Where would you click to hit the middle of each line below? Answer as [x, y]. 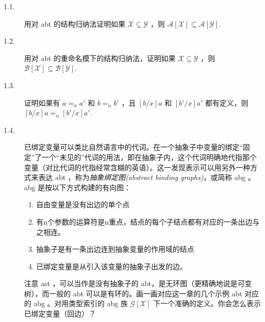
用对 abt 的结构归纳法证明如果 [75, 23]
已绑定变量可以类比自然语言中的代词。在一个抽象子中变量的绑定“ [134, 147]
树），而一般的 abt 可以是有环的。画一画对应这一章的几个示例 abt [133, 293]
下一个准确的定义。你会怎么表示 [207, 303]
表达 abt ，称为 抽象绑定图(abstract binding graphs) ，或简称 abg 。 [147, 177]
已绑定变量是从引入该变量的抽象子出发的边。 [111, 266]
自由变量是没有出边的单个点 [83, 204]
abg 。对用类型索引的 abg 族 [81, 303]
